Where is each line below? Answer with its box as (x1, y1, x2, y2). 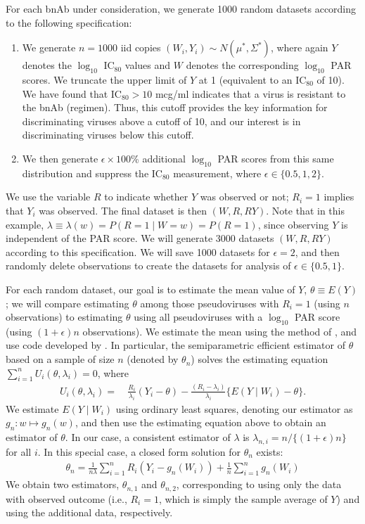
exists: (256, 444, 283, 459)
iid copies (120, 40, 161, 55)
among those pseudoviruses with (140, 295, 279, 310)
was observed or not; (200, 189, 289, 204)
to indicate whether (104, 189, 188, 204)
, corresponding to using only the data (176, 477, 342, 492)
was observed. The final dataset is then (39, 203, 207, 217)
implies (324, 189, 354, 204)
